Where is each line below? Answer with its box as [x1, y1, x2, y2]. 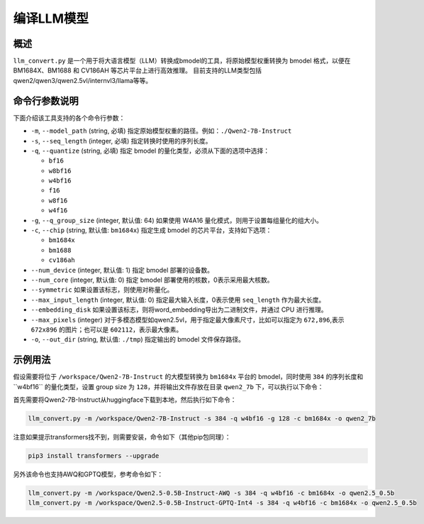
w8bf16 [48, 167, 72, 175]
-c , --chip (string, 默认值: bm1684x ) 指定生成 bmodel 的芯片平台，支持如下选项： [30, 226, 272, 234]
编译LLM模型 [13, 11, 89, 26]
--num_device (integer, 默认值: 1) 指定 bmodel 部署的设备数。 [30, 266, 214, 274]
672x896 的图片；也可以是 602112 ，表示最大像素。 [30, 325, 183, 334]
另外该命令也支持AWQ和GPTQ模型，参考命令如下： [13, 469, 164, 479]
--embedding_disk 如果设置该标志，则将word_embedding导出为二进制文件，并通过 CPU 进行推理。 [30, 305, 328, 314]
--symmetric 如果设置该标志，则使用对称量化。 [30, 285, 174, 294]
